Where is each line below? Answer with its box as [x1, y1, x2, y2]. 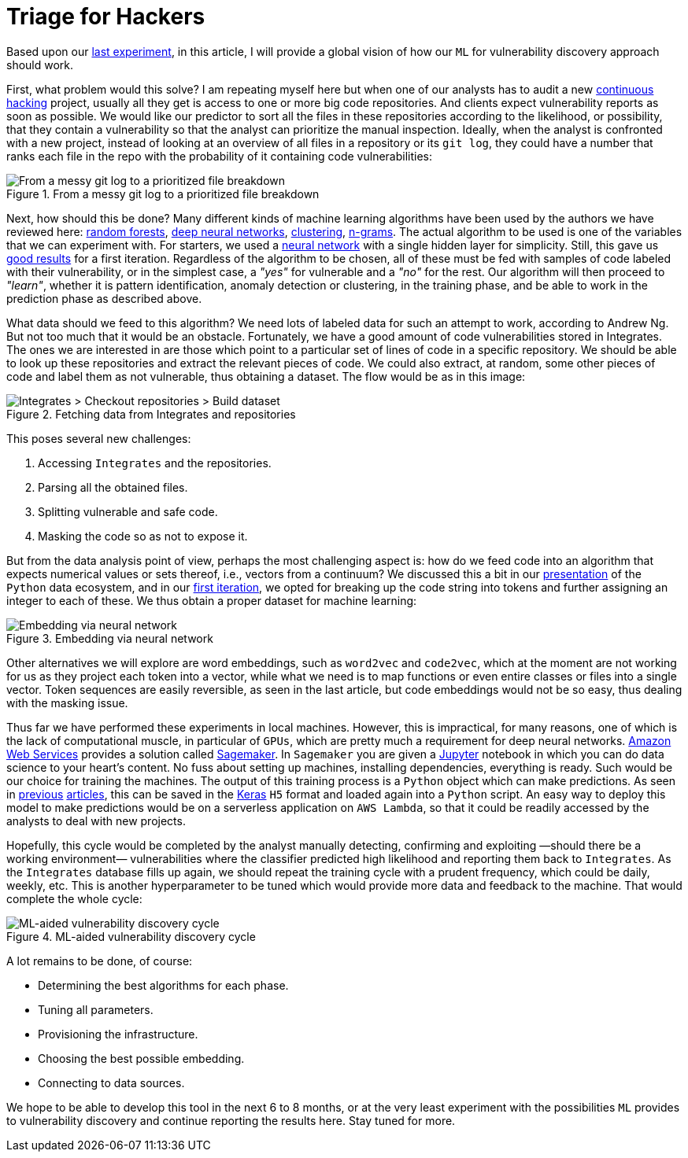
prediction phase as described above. [6, 291, 202, 305]
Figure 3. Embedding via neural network [6, 631, 213, 645]
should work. [6, 57, 74, 72]
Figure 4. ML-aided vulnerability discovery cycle [6, 929, 256, 943]
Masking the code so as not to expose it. [38, 529, 248, 543]
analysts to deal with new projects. [6, 813, 186, 828]
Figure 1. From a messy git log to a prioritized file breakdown [6, 186, 320, 201]
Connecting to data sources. [38, 1075, 185, 1090]
